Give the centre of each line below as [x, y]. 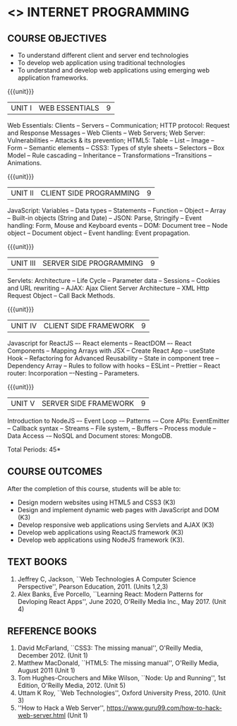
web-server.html [41, 715]
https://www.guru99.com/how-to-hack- [164, 708]
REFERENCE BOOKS [52, 631]
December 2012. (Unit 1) [53, 655]
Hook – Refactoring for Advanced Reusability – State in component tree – [113, 358]
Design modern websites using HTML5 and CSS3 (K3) [97, 502]
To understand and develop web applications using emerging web [114, 70]
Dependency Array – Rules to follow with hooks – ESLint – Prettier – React [114, 365]
